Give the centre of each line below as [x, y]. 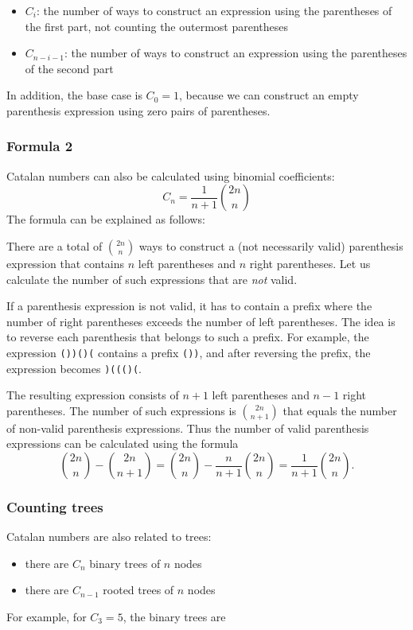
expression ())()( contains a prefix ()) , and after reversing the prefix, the [189, 352]
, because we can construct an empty [269, 95]
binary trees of [125, 563]
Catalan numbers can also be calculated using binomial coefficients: [171, 175]
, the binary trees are [174, 617]
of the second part [69, 68]
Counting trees [55, 506]
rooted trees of [138, 590]
